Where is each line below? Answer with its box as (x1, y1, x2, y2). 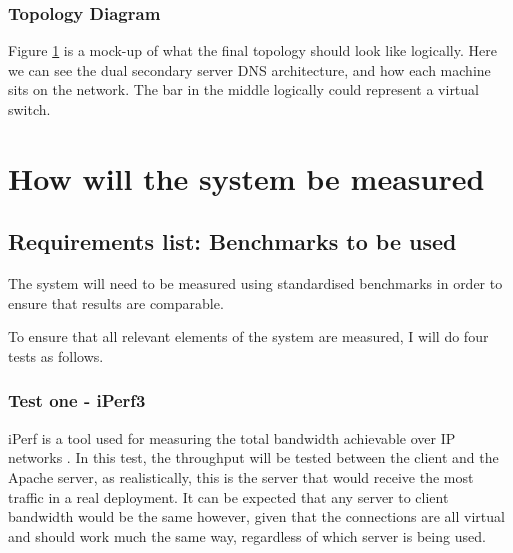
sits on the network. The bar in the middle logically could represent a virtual (8, 79, 479, 100)
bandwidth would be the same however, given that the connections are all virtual (8, 506, 505, 527)
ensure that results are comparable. (8, 292, 224, 313)
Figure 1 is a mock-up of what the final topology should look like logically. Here (8, 40, 497, 61)
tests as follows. (8, 345, 104, 366)
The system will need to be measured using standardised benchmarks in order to (8, 273, 503, 294)
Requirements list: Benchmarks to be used (8, 226, 457, 257)
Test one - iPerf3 (8, 388, 146, 413)
